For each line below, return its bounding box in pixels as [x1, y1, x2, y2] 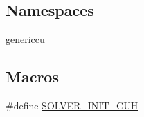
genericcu [6, 32, 45, 46]
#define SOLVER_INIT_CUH [6, 98, 138, 112]
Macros [6, 66, 59, 87]
